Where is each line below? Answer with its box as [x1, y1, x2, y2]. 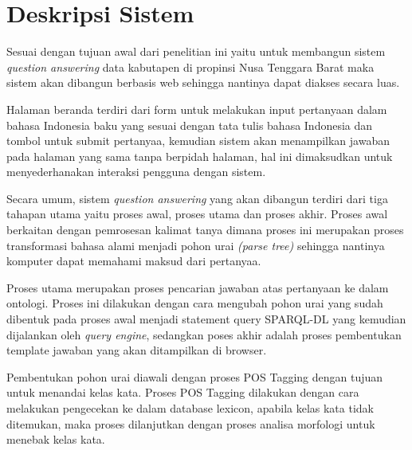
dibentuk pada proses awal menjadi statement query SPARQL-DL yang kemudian [6, 311, 406, 327]
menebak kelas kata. [6, 431, 105, 448]
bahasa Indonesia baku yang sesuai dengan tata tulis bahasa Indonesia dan [6, 116, 373, 133]
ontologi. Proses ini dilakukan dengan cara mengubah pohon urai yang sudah [6, 295, 383, 311]
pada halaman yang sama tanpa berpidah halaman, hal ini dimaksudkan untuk [6, 147, 393, 164]
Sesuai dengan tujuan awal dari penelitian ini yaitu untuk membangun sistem [6, 43, 386, 60]
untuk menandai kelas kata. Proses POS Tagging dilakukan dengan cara [6, 384, 359, 401]
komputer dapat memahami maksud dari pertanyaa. [6, 252, 261, 269]
